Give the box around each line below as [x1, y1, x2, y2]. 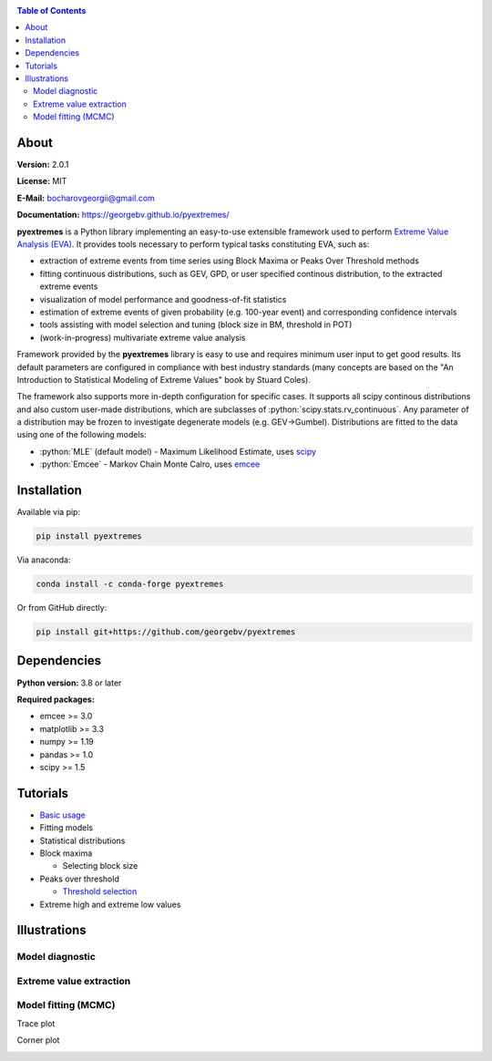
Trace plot [16, 1017, 56, 1029]
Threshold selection [62, 886, 138, 897]
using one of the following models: [16, 429, 148, 440]
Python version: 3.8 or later [16, 677, 122, 688]
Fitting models [39, 822, 94, 833]
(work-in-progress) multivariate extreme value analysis [39, 332, 246, 343]
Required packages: [16, 694, 95, 705]
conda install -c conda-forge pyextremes [36, 579, 224, 590]
